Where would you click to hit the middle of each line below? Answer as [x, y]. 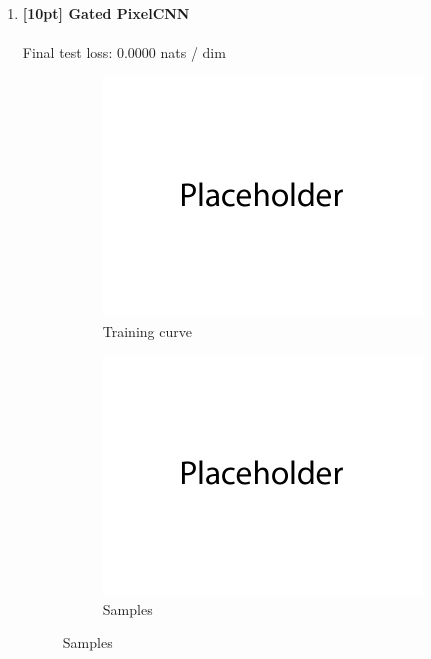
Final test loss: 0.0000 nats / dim [124, 52]
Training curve [147, 330]
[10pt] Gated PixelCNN [106, 13]
